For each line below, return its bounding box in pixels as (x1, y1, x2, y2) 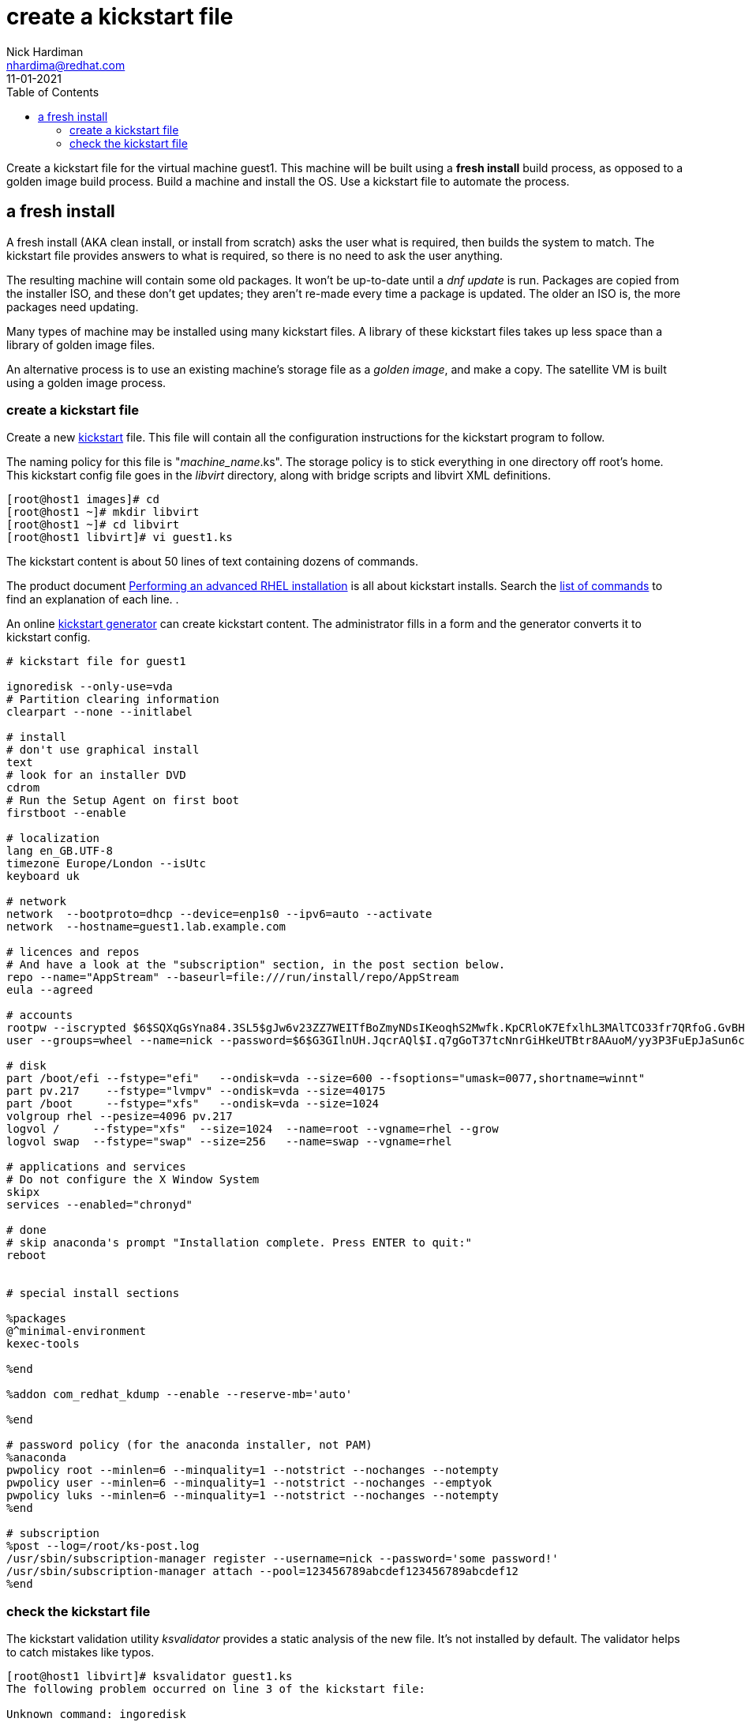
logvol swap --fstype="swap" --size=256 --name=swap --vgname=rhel (6, 1135, 452, 1149)
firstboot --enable (6, 806, 126, 820)
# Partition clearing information (6, 693, 219, 706)
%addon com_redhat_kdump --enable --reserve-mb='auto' (6, 1388, 353, 1401)
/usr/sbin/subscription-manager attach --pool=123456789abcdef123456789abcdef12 (6, 1565, 519, 1578)
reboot (6, 1249, 47, 1262)
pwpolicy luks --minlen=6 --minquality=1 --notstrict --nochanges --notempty (6, 1489, 499, 1502)
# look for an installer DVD (6, 769, 186, 782)
